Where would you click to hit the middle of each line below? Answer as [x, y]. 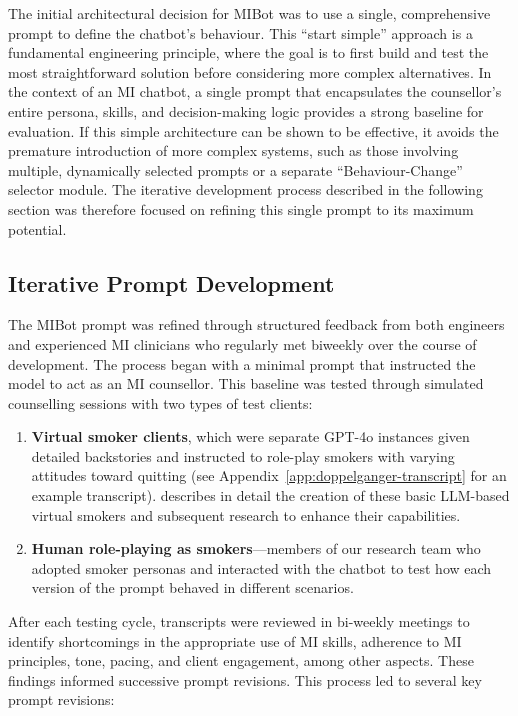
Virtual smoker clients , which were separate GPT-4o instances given [250, 436]
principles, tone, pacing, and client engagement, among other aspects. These [241, 660]
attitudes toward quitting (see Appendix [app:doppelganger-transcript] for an [269, 475]
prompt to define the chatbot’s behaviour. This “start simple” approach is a [240, 32]
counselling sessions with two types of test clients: [160, 402]
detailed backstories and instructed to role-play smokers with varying [243, 455]
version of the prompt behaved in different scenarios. [192, 587]
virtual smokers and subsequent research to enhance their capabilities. [246, 514]
